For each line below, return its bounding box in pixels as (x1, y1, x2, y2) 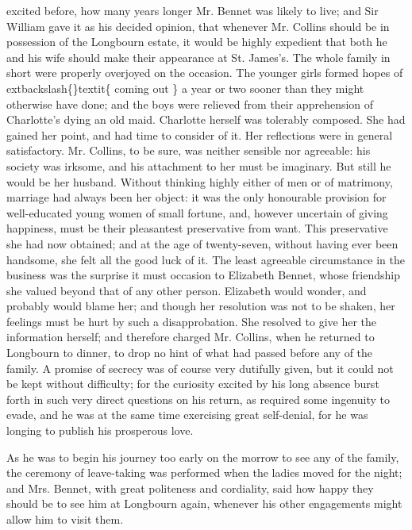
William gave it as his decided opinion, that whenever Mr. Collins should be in (6, 17, 390, 34)
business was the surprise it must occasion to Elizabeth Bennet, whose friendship (6, 267, 400, 283)
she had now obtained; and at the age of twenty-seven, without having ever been (6, 235, 399, 252)
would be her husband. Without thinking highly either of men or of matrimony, (6, 173, 393, 190)
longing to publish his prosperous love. (6, 422, 194, 439)
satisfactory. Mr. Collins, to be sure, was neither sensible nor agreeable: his (6, 142, 371, 159)
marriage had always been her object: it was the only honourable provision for (6, 189, 387, 205)
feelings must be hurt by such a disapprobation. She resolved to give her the (6, 313, 377, 329)
